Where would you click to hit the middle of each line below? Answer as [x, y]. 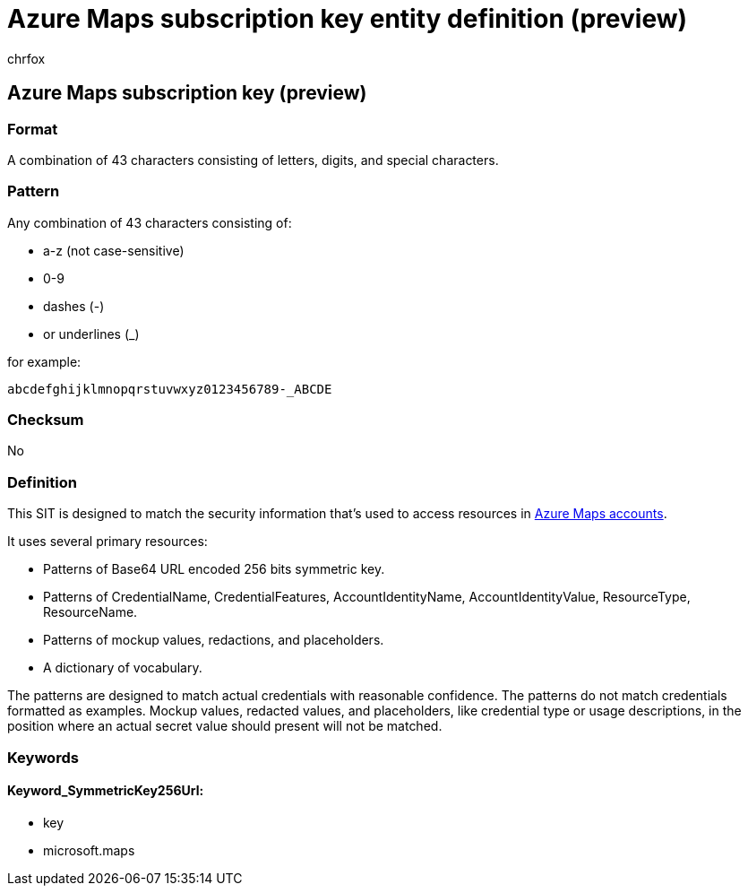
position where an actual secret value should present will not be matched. [225, 726]
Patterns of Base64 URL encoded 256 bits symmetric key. [214, 569]
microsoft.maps [89, 850]
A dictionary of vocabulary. [123, 668]
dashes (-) [74, 306]
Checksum [46, 420]
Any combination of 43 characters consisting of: [150, 222]
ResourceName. [90, 612]
